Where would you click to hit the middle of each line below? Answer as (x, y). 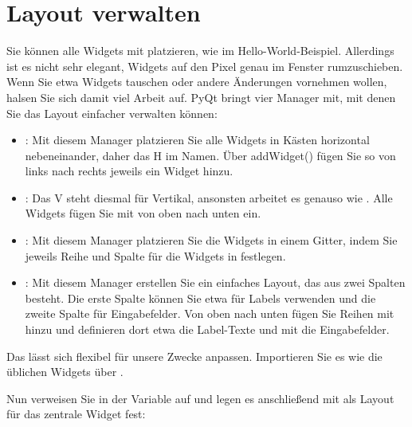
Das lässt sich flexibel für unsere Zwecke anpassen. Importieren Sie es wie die (194, 356)
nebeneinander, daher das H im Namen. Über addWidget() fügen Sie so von (210, 155)
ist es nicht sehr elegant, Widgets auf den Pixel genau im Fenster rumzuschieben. (205, 66)
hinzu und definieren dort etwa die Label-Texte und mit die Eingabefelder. (207, 329)
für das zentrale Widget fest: (76, 414)
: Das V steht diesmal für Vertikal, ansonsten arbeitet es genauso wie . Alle (209, 197)
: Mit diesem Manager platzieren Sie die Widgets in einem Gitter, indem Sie (211, 240)
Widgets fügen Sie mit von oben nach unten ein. (143, 213)
